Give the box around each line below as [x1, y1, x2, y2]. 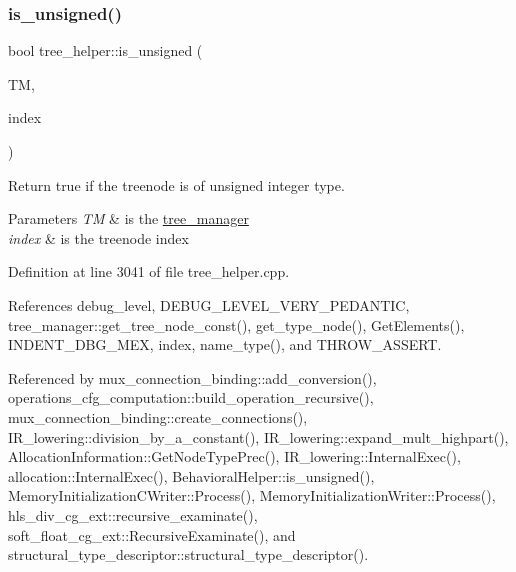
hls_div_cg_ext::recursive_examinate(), [8, 504, 258, 525]
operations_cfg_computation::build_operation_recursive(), [8, 387, 374, 408]
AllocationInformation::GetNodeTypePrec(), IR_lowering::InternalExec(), [8, 446, 461, 467]
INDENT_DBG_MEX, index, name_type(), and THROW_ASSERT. [8, 334, 442, 355]
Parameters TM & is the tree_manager [8, 208, 249, 229]
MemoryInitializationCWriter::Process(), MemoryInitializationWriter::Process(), [8, 485, 496, 506]
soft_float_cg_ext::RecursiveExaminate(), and [8, 524, 296, 545]
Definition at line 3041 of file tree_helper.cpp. [8, 261, 290, 282]
